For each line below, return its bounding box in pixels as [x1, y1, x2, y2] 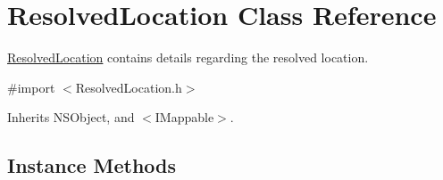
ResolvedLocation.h [75, 78, 182, 96]
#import [7, 78, 55, 96]
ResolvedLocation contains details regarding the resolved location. [7, 48, 369, 67]
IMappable [155, 108, 214, 127]
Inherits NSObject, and [7, 108, 135, 127]
